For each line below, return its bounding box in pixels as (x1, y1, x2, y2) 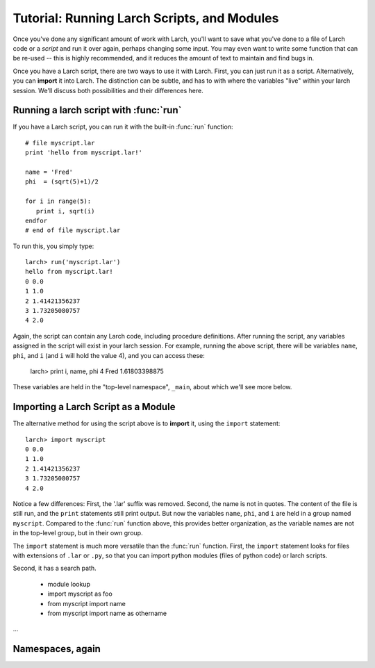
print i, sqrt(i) (35, 207, 95, 215)
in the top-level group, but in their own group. (12, 529, 143, 537)
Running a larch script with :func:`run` (12, 104, 182, 116)
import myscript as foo (47, 589, 112, 598)
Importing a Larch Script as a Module (12, 401, 176, 413)
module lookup (47, 580, 90, 588)
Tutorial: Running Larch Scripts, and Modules (12, 10, 279, 26)
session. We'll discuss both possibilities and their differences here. (12, 86, 204, 95)
